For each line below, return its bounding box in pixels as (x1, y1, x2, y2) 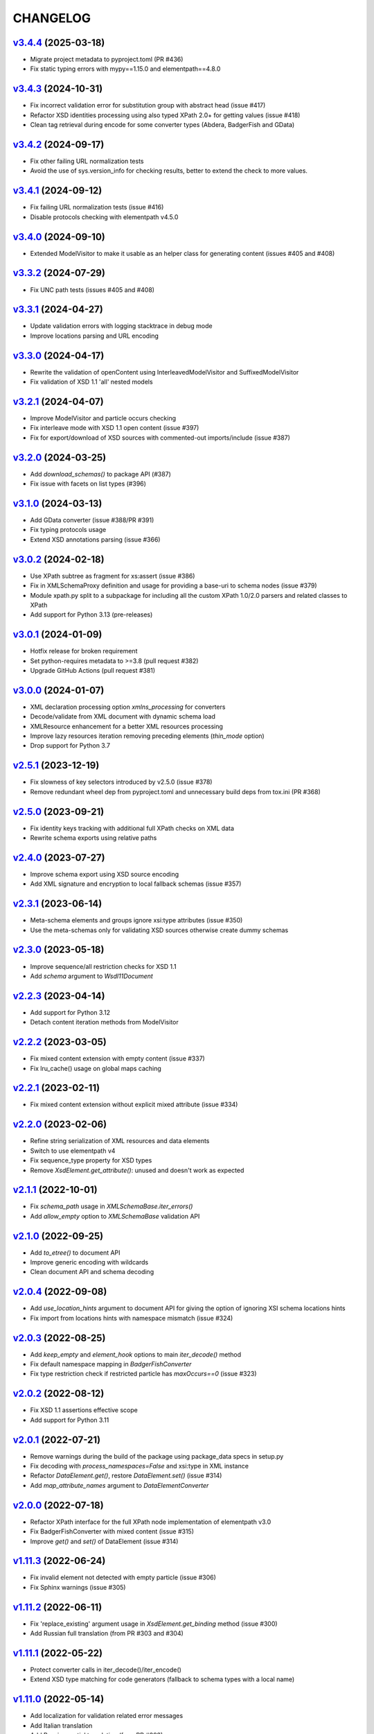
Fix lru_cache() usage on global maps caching (30, 1064, 162, 1072)
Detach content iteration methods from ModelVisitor (30, 1018, 179, 1027)
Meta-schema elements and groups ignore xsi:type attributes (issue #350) (30, 916, 243, 925)
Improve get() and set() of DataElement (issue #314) (30, 1537, 179, 1545)
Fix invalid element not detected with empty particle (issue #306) (30, 1573, 216, 1581)
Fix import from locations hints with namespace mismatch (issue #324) (30, 1314, 233, 1322)
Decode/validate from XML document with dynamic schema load (30, 712, 216, 721)
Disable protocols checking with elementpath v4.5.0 (30, 212, 179, 221)
